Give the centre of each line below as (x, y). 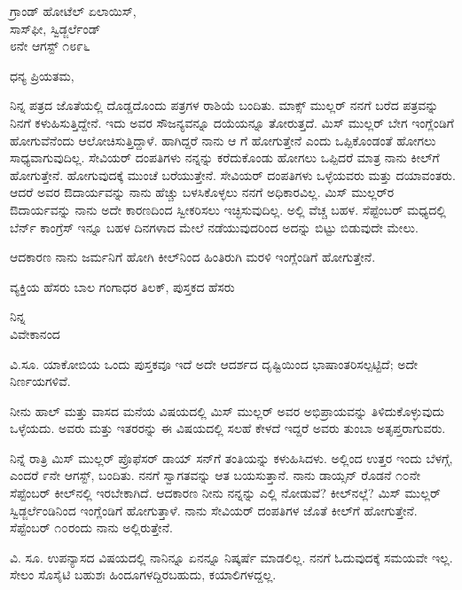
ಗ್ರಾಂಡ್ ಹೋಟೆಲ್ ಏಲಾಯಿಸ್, (73, 11)
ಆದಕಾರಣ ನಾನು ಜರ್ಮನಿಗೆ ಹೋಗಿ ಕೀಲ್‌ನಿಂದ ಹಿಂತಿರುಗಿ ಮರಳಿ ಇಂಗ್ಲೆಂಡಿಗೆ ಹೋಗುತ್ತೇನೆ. (193, 257)
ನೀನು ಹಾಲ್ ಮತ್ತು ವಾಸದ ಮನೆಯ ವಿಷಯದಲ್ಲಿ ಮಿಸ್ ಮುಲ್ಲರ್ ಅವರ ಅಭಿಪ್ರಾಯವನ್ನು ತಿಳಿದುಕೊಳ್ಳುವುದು (227, 410)
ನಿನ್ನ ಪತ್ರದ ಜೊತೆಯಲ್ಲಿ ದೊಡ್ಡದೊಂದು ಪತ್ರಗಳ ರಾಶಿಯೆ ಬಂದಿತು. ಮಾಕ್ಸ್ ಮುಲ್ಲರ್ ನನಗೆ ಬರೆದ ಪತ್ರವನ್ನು (224, 105)
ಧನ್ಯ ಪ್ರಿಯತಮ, (42, 75)
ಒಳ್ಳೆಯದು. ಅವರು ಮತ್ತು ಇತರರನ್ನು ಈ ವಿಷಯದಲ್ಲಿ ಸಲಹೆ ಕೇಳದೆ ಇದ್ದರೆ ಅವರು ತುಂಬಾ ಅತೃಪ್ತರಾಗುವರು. (228, 428)
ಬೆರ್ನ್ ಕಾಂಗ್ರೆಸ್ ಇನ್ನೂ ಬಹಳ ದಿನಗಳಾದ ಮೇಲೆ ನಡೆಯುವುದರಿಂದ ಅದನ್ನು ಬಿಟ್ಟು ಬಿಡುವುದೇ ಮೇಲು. (214, 227)
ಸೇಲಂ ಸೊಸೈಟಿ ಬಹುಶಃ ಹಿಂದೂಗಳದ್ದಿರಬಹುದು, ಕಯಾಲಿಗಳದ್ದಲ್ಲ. (143, 574)
